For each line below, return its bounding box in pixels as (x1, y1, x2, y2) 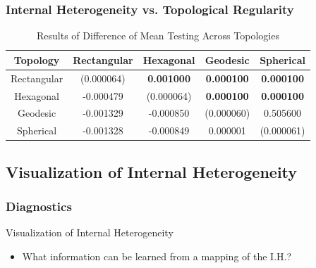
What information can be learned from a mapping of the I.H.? (22, 248, 292, 263)
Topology (13, 52, 60, 67)
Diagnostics (6, 197, 72, 215)
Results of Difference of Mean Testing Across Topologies (37, 28, 279, 43)
